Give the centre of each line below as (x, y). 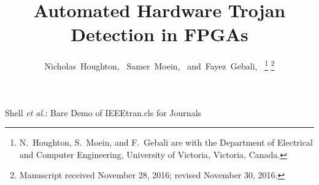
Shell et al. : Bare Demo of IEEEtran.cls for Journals (103, 112)
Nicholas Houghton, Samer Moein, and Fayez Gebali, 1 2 (159, 65)
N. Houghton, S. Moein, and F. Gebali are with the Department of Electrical (166, 142)
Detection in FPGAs (159, 34)
